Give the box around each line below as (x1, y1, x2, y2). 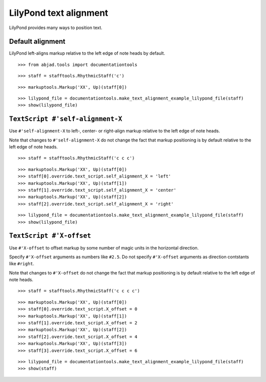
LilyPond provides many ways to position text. (9, 25, 103, 31)
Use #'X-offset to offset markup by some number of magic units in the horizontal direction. (9, 244, 199, 251)
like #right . (9, 261, 34, 267)
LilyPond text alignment (9, 7, 108, 18)
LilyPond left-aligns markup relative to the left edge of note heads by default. (9, 50, 165, 56)
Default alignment (9, 37, 66, 46)
